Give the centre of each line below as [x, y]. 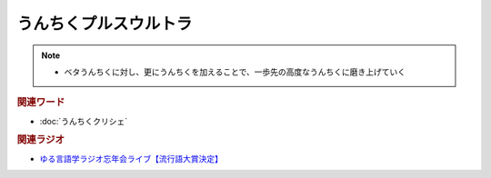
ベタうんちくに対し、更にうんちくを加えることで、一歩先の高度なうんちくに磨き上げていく [235, 72]
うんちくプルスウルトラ [105, 24]
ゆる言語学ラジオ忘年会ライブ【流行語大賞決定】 [131, 158]
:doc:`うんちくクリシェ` [84, 121]
